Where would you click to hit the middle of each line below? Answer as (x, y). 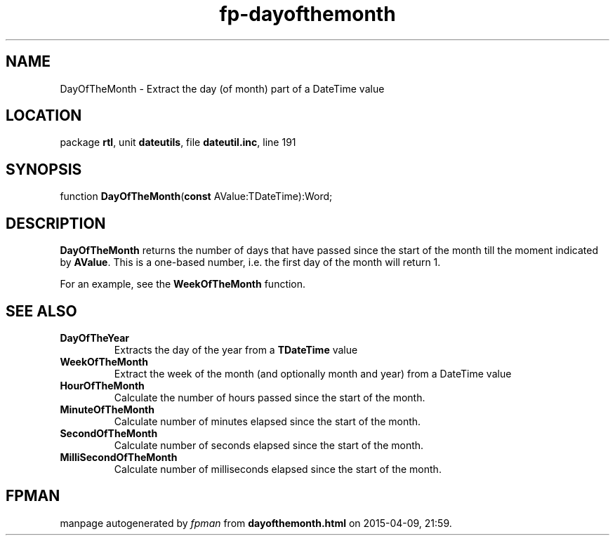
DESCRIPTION (56, 223)
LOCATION (44, 116)
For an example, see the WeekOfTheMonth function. (183, 284)
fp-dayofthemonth (307, 14)
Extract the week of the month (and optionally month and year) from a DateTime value (313, 373)
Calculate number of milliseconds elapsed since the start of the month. (278, 469)
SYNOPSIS (44, 169)
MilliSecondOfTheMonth (119, 457)
